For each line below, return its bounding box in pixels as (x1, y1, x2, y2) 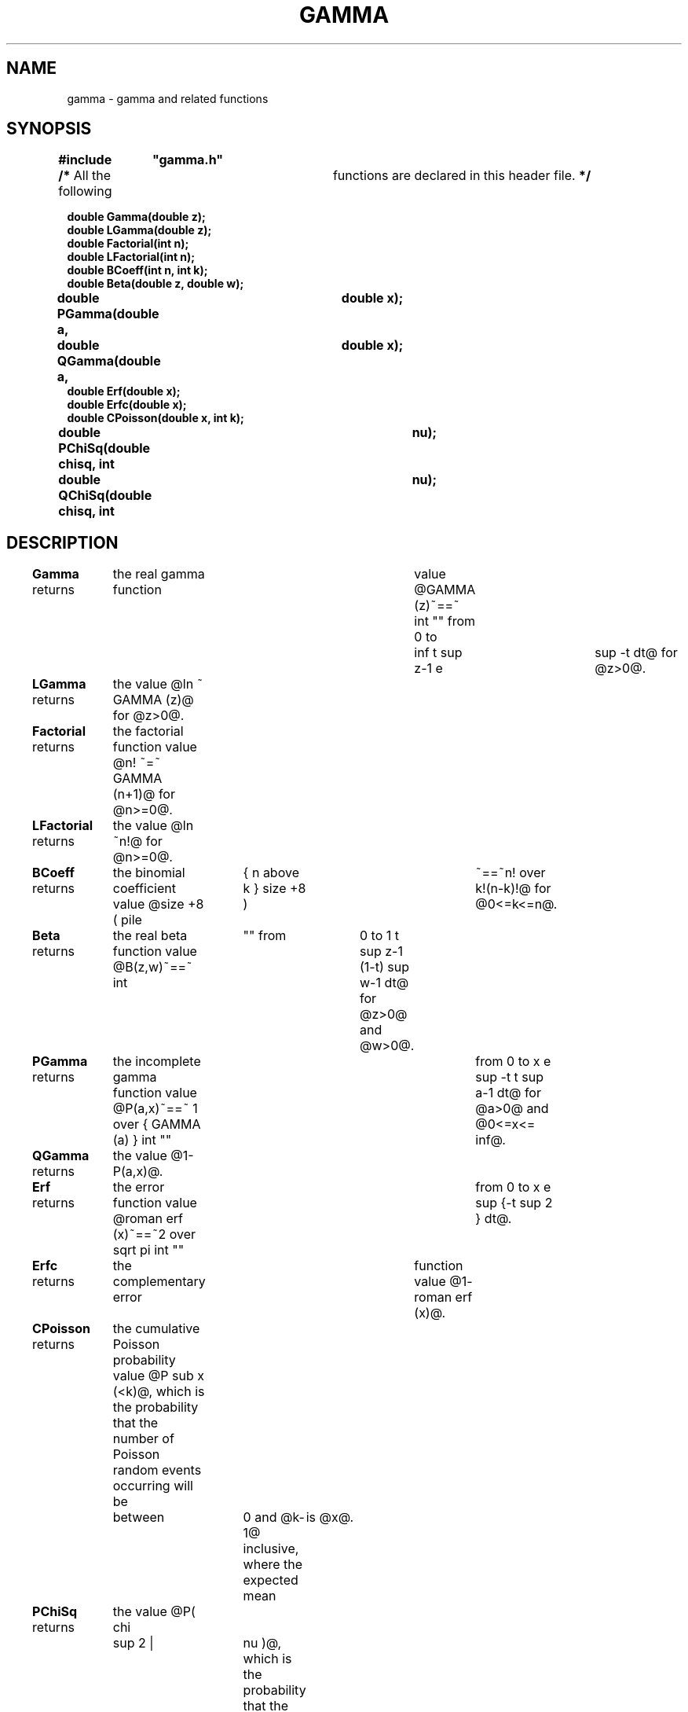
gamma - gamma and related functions (67, 91, 269, 105)
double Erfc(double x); (67, 398, 187, 412)
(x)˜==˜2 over (112, 1226, 196, 1243)
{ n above (243, 865, 299, 881)
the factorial (112, 723, 184, 740)
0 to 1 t (360, 928, 400, 944)
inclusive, (243, 1541, 299, 1557)
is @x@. (306, 1509, 354, 1526)
